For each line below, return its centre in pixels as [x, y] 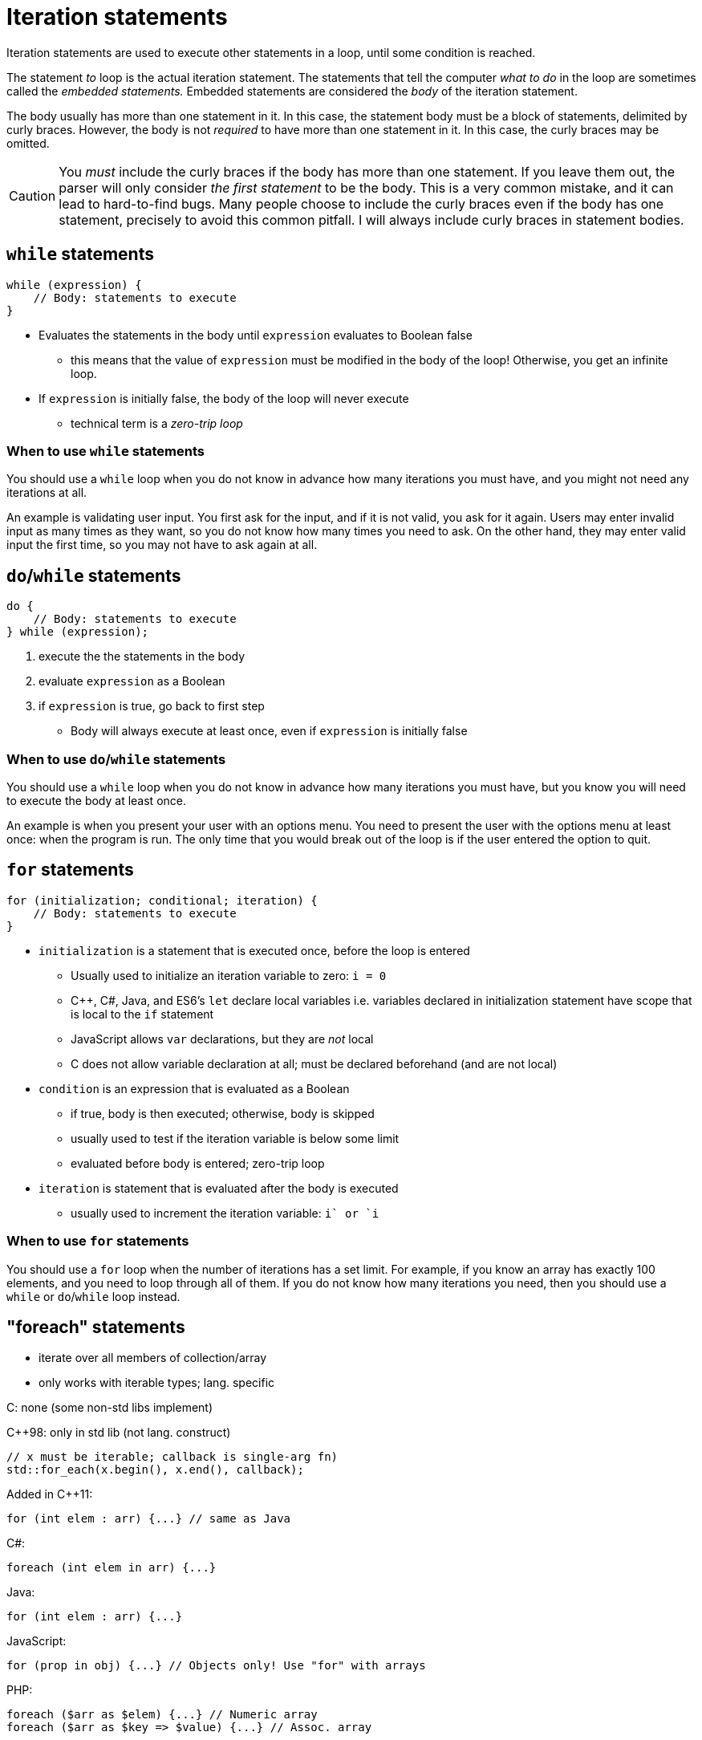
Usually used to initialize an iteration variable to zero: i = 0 [229, 975]
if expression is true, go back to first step [152, 706]
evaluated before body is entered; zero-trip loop [198, 1163]
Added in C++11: [50, 1494]
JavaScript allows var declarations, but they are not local [222, 1039]
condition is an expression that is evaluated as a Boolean [194, 1088]
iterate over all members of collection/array [153, 1358]
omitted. [28, 143]
